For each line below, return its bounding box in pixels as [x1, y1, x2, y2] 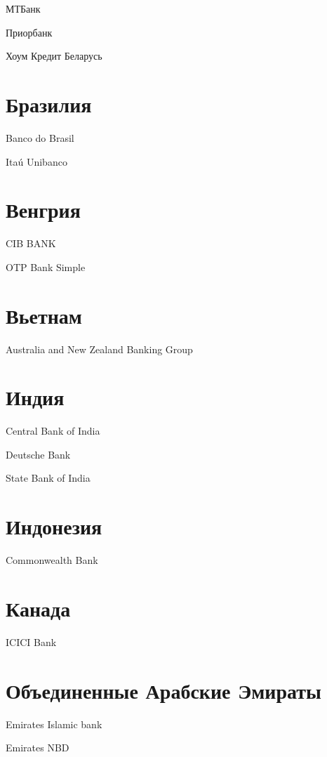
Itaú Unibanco [6, 154, 67, 169]
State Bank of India [6, 470, 91, 485]
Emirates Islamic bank [6, 716, 102, 731]
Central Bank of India [6, 423, 100, 438]
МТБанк [6, 1, 41, 15]
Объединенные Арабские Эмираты [6, 676, 321, 704]
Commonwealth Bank [6, 553, 98, 567]
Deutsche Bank [6, 447, 71, 461]
